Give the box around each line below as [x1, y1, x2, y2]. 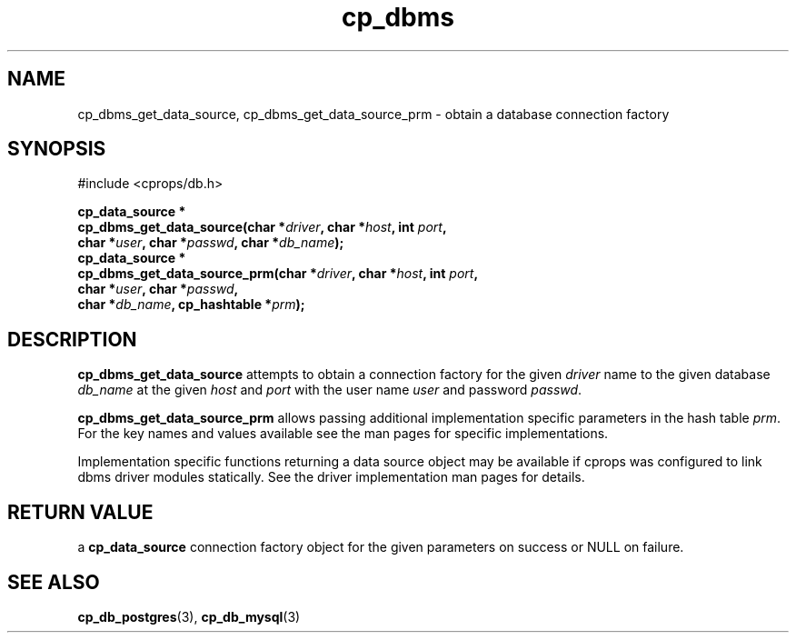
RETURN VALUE [7, 500, 154, 524]
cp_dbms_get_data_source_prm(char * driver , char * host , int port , [77, 265, 479, 282]
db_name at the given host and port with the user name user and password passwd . [77, 382, 582, 398]
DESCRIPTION [7, 327, 137, 351]
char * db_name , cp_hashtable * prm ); [77, 296, 305, 313]
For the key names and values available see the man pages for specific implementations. [77, 425, 609, 442]
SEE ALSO [7, 570, 100, 594]
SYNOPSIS [7, 137, 106, 161]
